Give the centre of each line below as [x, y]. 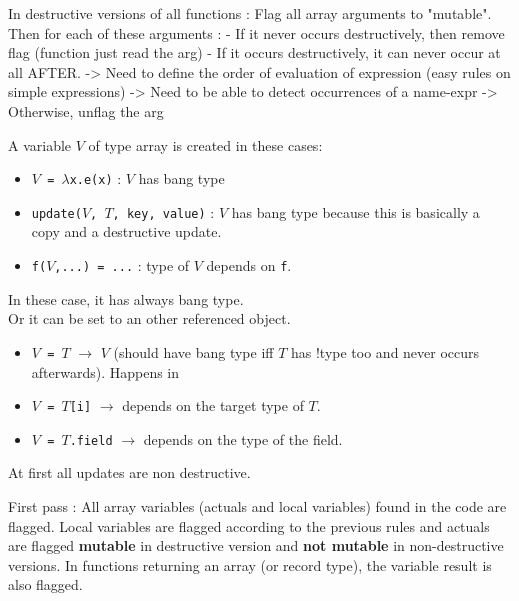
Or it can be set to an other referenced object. [149, 318]
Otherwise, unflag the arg [86, 110]
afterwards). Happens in [105, 371]
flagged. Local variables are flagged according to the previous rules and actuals [249, 525]
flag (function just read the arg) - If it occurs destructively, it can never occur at [254, 52]
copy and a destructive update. [126, 231]
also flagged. [45, 584]
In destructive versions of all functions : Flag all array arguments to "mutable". [250, 13]
